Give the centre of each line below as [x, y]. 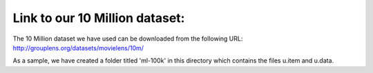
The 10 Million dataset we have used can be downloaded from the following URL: [128, 39]
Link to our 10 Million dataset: [99, 18]
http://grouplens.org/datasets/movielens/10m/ [78, 48]
